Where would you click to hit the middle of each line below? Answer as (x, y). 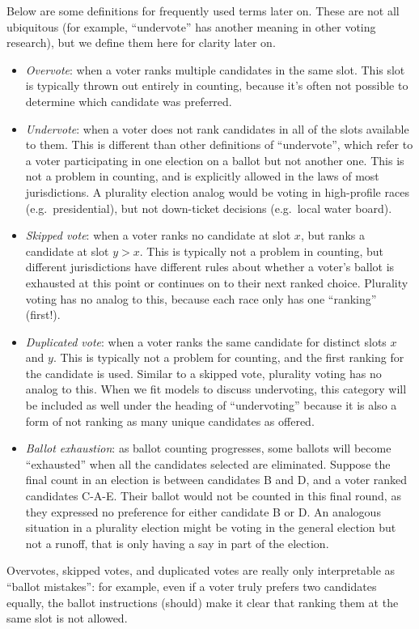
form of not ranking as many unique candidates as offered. (170, 421)
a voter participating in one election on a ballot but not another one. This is (215, 160)
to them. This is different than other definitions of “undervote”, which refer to (219, 144)
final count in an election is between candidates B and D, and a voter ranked (216, 480)
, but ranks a (332, 235)
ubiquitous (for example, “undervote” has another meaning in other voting (191, 26)
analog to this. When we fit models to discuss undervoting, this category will (216, 389)
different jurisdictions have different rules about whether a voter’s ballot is (210, 267)
